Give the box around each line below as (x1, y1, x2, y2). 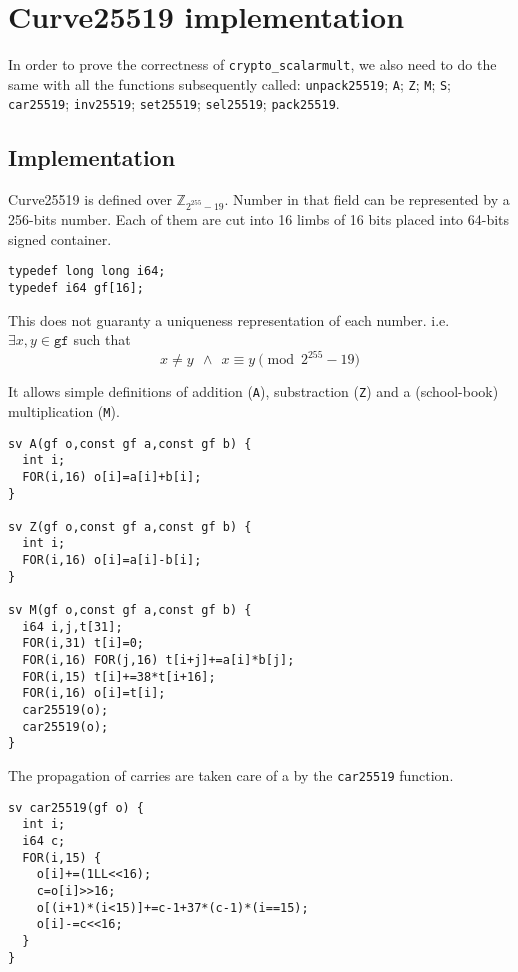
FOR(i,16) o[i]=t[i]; (22, 686, 166, 701)
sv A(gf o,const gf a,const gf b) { (8, 436, 252, 451)
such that (73, 329, 131, 350)
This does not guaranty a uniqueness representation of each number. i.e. (8, 309, 450, 330)
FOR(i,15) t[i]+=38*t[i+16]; (22, 669, 216, 684)
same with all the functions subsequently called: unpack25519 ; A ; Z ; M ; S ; (8, 73, 452, 94)
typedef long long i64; (8, 264, 166, 279)
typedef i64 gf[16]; (8, 280, 145, 295)
